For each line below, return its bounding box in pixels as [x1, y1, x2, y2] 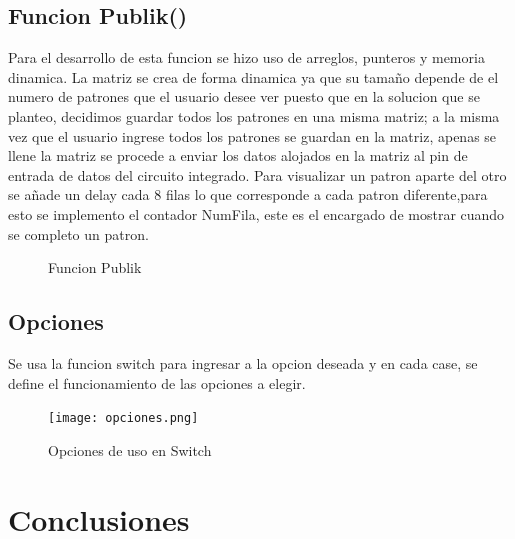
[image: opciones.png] [48, 411, 199, 426]
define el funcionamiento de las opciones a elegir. [8, 372, 306, 393]
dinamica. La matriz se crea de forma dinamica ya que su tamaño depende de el [8, 66, 499, 87]
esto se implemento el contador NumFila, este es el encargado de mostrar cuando [8, 203, 505, 224]
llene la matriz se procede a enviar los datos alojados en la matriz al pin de [8, 145, 468, 166]
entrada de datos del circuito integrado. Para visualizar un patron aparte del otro [8, 164, 507, 185]
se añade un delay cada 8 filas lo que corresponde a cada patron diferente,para [8, 184, 488, 205]
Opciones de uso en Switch [48, 439, 212, 460]
